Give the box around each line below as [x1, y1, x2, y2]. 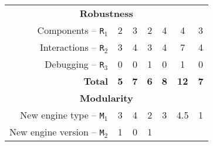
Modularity [79, 91, 133, 105]
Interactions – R [39, 40, 104, 54]
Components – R [37, 23, 104, 37]
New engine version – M [9, 125, 104, 138]
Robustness [79, 6, 133, 20]
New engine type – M [20, 108, 104, 121]
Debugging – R [45, 57, 104, 71]
